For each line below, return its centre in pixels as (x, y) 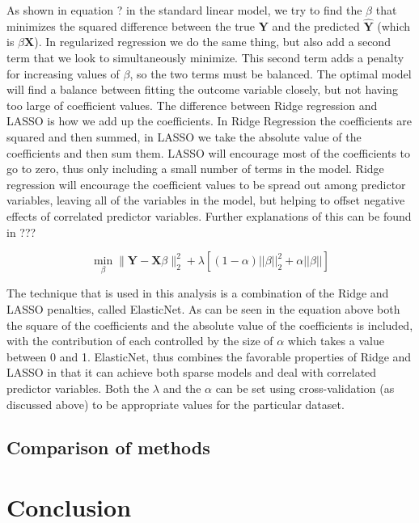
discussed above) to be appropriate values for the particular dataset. (176, 404)
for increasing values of (63, 73)
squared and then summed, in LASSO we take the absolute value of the (184, 136)
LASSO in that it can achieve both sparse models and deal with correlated (192, 372)
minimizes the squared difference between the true (131, 25)
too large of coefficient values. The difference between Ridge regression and (192, 105)
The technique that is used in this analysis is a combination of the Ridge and (198, 293)
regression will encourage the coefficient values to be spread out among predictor (206, 184)
